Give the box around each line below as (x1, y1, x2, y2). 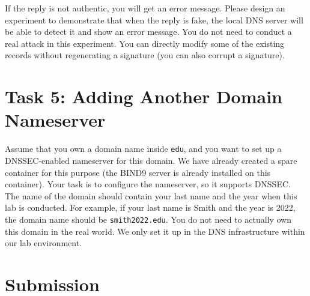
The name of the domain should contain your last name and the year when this (5, 189, 297, 202)
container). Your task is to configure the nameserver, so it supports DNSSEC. (5, 178, 291, 190)
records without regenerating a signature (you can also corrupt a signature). (5, 49, 285, 61)
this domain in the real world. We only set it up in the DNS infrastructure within (5, 225, 305, 237)
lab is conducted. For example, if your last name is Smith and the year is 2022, (5, 201, 296, 214)
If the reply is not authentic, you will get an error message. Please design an (5, 2, 285, 14)
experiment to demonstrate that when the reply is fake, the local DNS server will (5, 13, 303, 26)
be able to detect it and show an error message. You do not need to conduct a (5, 25, 292, 38)
